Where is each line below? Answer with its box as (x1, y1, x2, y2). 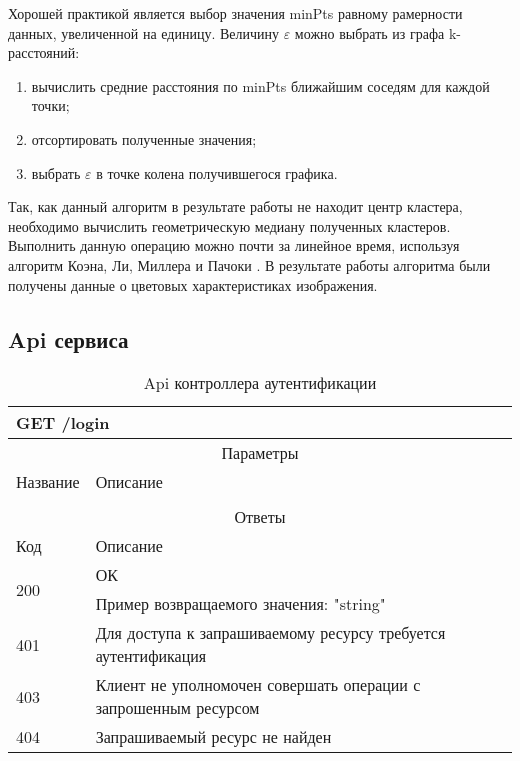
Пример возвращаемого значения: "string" (95, 592, 386, 616)
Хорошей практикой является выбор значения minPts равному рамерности (8, 3, 463, 23)
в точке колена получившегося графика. (96, 162, 338, 183)
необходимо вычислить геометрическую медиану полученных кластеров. (8, 215, 451, 236)
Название (16, 470, 80, 494)
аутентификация (95, 644, 207, 668)
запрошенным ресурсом (95, 696, 260, 720)
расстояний (8, 42, 76, 63)
